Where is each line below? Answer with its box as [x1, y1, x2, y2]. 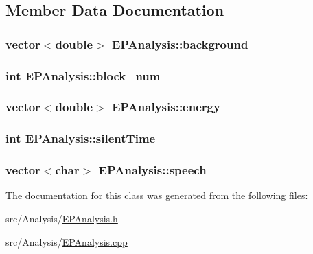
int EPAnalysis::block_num [5, 67, 161, 84]
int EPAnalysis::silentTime [5, 130, 156, 147]
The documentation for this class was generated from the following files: [5, 188, 308, 203]
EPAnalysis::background [111, 35, 248, 52]
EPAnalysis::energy [111, 98, 220, 115]
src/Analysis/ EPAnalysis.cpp [5, 234, 128, 249]
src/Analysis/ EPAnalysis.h [5, 211, 118, 225]
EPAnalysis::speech [98, 161, 207, 178]
